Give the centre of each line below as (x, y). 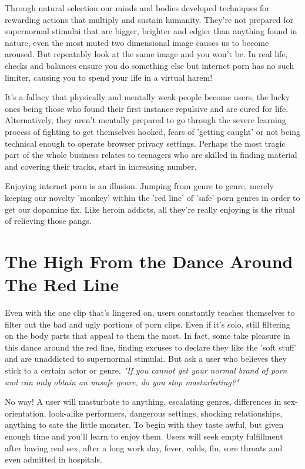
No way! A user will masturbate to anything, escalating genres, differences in (143, 402)
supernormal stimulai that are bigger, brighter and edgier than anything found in (151, 31)
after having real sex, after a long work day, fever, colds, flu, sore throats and (144, 447)
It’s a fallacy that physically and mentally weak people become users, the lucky (148, 97)
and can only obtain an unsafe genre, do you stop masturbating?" (122, 382)
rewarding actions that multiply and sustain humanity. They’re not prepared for (149, 19)
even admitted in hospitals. (53, 459)
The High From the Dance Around (149, 261)
